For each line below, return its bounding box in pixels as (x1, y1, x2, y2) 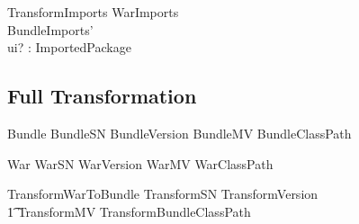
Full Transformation (7, 82, 197, 110)
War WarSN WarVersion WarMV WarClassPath (7, 154, 274, 173)
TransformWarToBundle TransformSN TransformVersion (7, 184, 319, 203)
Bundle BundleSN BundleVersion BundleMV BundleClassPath (7, 123, 352, 142)
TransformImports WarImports (7, 3, 179, 21)
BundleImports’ (7, 20, 94, 39)
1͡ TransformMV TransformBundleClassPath (7, 202, 251, 220)
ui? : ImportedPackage (7, 38, 131, 57)
